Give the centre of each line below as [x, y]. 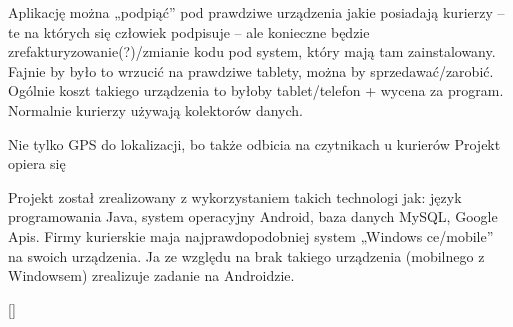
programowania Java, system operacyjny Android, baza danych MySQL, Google [253, 216]
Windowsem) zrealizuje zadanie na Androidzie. [151, 275]
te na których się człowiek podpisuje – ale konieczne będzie [189, 31]
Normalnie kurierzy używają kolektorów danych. [155, 109]
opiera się [37, 163]
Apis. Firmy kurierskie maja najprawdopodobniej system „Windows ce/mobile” [251, 235]
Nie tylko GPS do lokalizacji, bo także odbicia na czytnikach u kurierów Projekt [254, 143]
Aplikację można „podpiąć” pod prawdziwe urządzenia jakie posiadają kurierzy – [256, 12]
